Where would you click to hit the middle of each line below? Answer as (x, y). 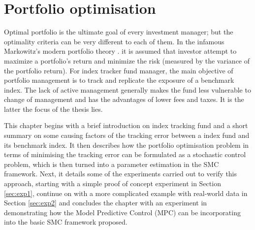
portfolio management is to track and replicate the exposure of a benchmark (119, 80)
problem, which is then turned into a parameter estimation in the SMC (112, 164)
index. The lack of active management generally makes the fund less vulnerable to (127, 89)
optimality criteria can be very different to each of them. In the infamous (114, 41)
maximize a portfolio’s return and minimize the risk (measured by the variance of (127, 60)
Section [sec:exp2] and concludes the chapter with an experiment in (106, 203)
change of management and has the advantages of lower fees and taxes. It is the (124, 99)
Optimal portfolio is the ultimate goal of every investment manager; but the (119, 32)
